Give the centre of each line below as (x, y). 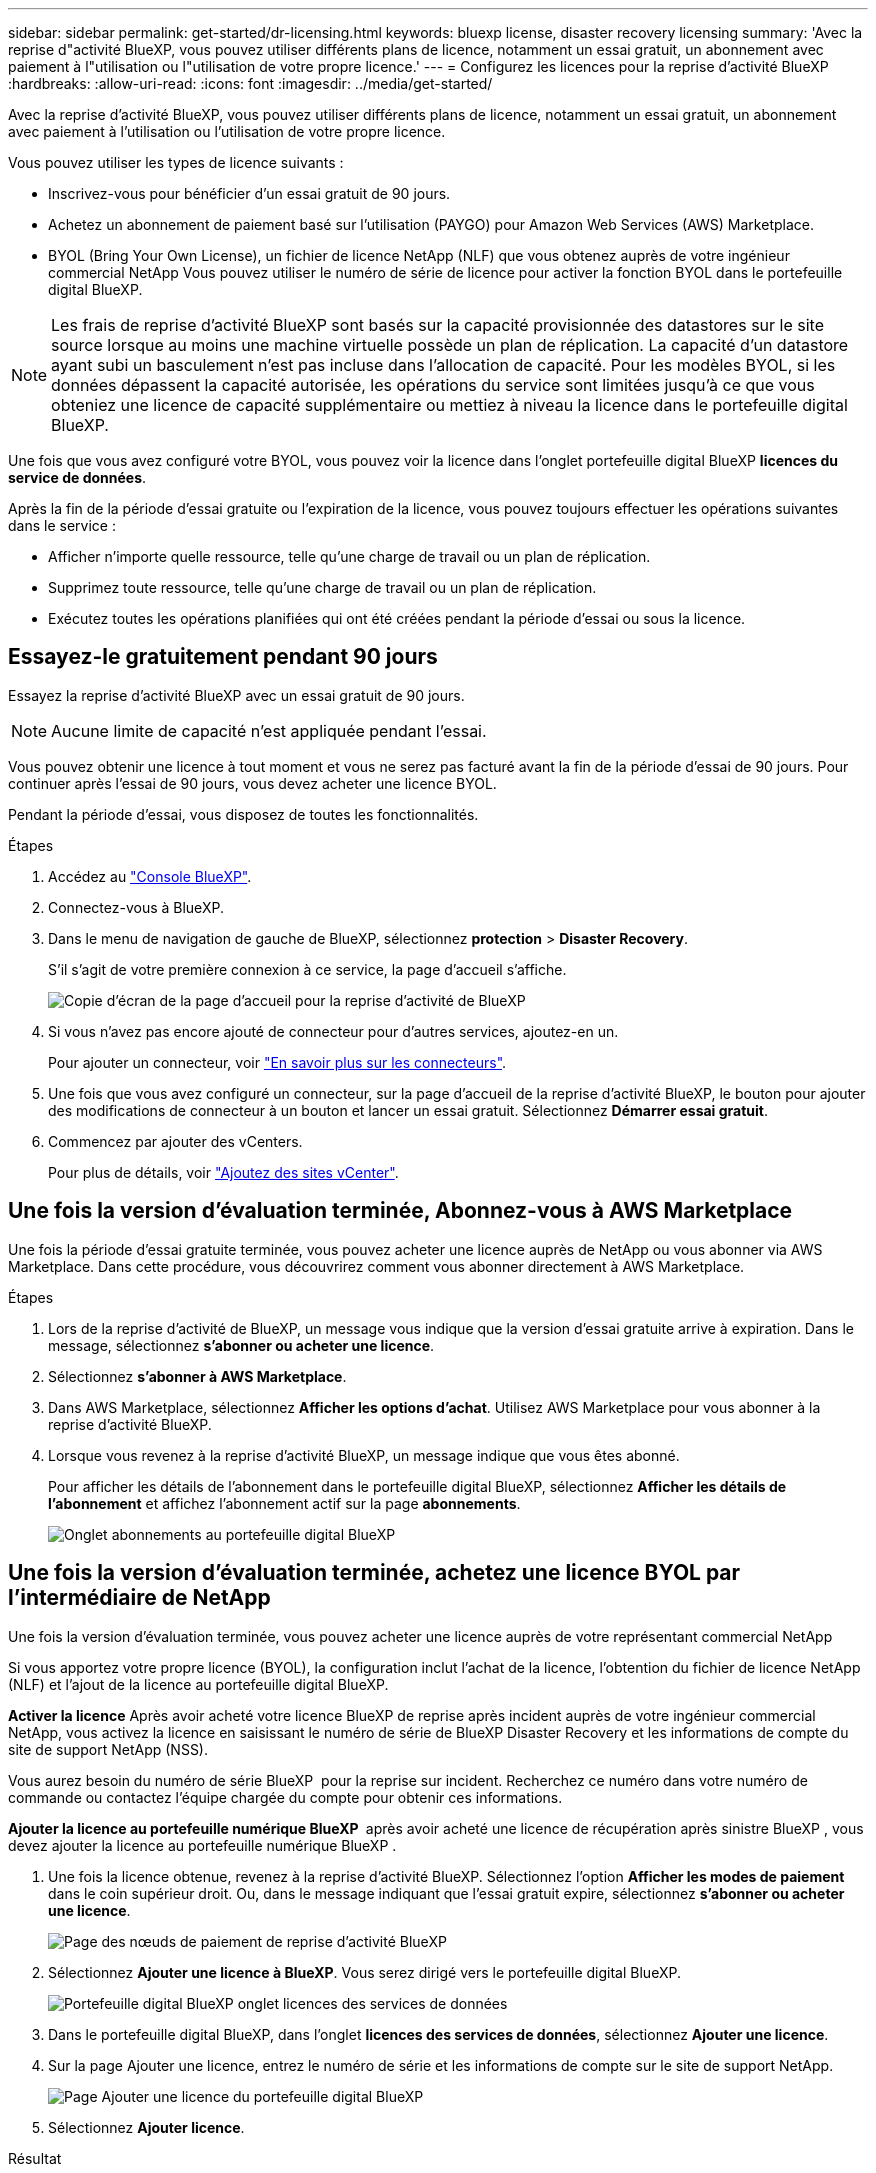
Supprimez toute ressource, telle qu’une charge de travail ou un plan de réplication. (322, 587)
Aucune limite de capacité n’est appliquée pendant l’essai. (269, 730)
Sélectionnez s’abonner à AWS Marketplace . (197, 1376)
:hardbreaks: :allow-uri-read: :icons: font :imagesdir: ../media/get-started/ (250, 83)
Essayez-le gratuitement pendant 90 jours (223, 657)
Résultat (35, 2158)
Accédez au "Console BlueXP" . (150, 876)
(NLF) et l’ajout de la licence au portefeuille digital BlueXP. (198, 1684)
